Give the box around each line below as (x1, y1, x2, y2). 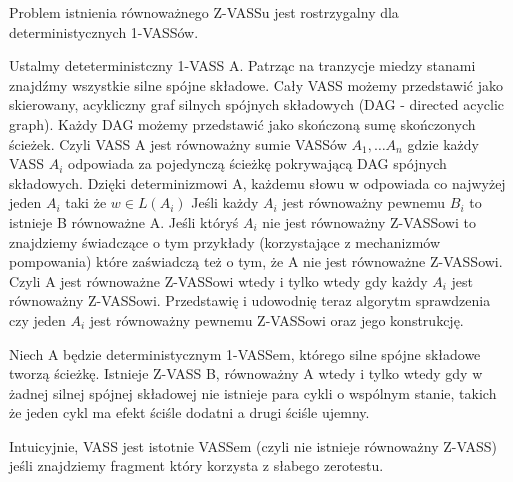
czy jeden (9, 309, 66, 330)
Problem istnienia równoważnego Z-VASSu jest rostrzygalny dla (9, 2, 399, 22)
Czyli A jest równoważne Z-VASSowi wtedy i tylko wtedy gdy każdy (9, 270, 428, 291)
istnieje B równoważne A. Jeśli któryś (9, 211, 239, 232)
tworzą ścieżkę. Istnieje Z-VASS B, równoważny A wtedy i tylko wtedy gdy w (9, 363, 483, 384)
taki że (65, 192, 107, 213)
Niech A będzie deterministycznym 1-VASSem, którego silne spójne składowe (9, 343, 481, 364)
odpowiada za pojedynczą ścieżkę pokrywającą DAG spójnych (68, 153, 447, 174)
